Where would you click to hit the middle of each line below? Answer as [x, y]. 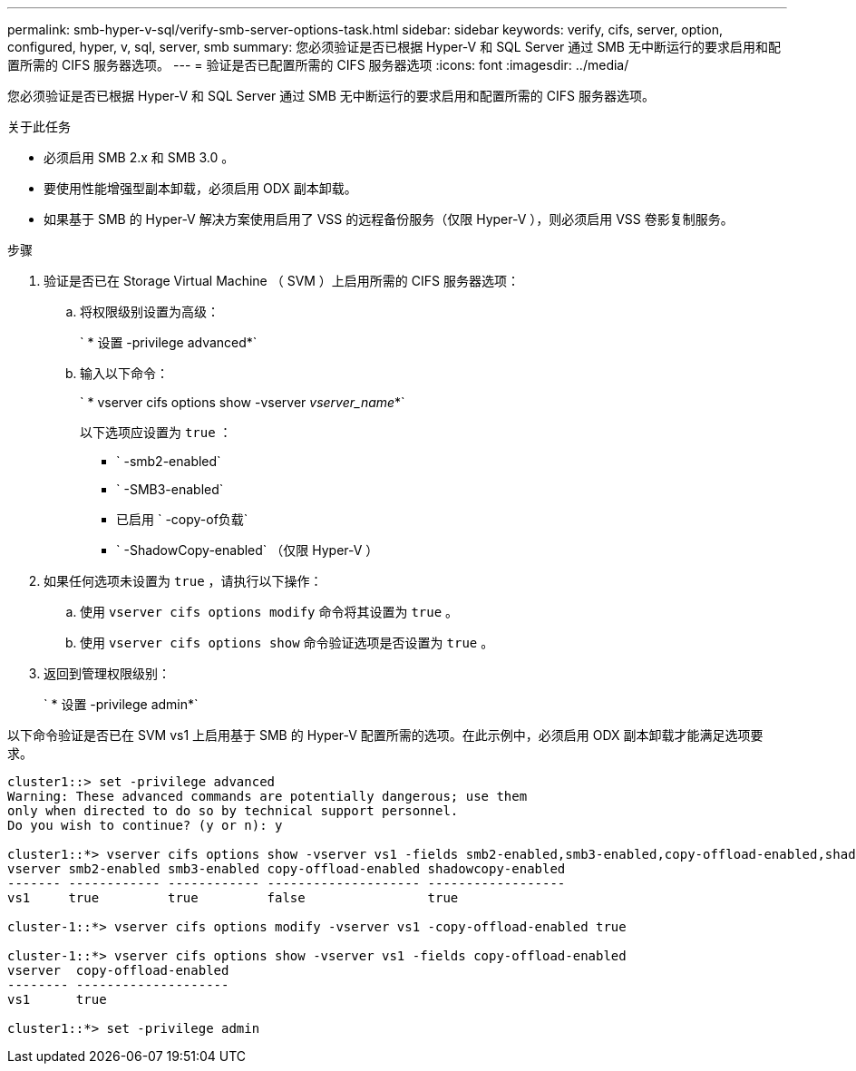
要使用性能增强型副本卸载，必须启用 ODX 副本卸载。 [200, 188]
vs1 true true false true [233, 898]
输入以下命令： [124, 373]
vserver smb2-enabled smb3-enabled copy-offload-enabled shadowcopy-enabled [287, 869]
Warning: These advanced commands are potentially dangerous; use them [267, 796]
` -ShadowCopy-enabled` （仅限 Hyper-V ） [248, 550]
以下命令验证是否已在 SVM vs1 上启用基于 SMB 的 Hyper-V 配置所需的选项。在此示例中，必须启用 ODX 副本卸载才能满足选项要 [385, 735]
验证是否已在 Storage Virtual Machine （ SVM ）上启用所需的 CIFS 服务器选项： [282, 281]
